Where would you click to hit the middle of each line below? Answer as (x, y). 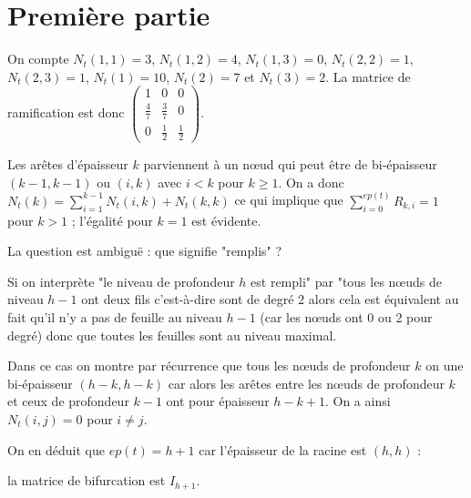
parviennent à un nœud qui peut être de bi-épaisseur (290, 164)
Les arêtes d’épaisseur (68, 164)
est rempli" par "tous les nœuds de (347, 281)
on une (445, 366)
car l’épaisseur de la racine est (283, 449)
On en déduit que (56, 449)
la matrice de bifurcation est (87, 480)
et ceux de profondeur (68, 401)
